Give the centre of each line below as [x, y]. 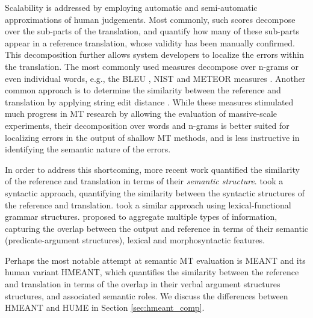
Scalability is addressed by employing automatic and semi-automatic [131, 7]
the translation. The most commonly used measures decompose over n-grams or [152, 66]
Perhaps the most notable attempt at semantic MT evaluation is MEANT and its [155, 260]
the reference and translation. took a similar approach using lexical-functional [148, 204]
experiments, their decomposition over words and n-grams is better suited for [147, 125]
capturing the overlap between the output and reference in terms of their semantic [156, 228]
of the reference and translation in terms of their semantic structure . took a [144, 181]
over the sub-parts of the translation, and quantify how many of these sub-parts [152, 31]
